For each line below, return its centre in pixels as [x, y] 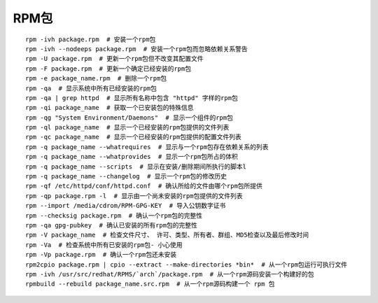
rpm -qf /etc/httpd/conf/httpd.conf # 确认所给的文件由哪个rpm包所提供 [144, 186]
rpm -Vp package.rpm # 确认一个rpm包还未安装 [101, 255]
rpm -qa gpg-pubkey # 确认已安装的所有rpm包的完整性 [111, 225]
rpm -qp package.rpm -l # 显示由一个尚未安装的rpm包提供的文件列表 [134, 196]
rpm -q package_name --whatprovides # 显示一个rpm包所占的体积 [132, 157]
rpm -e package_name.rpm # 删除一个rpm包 [96, 78]
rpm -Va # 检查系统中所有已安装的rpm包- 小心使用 [104, 245]
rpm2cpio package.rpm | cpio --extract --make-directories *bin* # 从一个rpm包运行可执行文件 [187, 265]
